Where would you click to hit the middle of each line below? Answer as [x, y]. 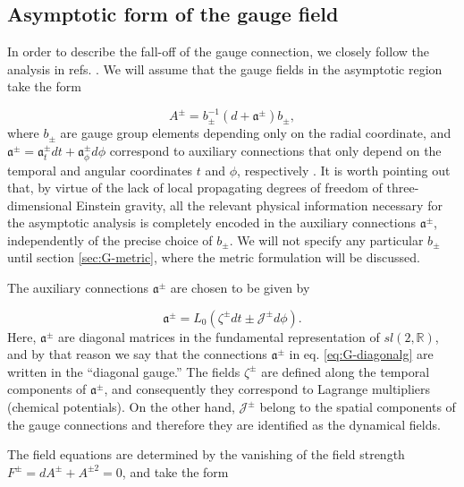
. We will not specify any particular [326, 239]
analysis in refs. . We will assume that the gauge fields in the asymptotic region [225, 68]
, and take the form [175, 471]
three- [403, 188]
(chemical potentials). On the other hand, [121, 407]
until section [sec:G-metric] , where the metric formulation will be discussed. [214, 257]
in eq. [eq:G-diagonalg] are [361, 354]
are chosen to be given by [240, 288]
